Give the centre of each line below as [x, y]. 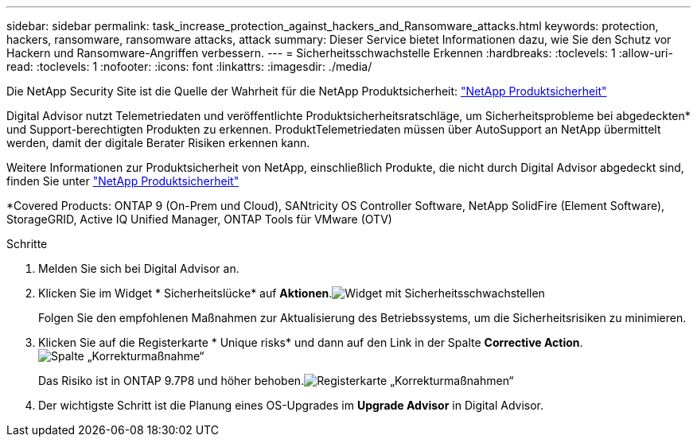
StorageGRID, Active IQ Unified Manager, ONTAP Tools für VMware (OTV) [199, 219]
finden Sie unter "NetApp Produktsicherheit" [123, 181]
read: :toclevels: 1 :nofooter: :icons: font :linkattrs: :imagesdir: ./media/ [189, 66]
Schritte [27, 244]
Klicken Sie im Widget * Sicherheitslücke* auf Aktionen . [185, 293]
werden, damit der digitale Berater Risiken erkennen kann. [158, 143]
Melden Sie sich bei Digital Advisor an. [139, 268]
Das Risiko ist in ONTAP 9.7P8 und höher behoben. [171, 381]
